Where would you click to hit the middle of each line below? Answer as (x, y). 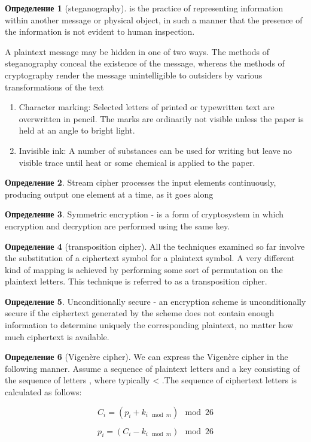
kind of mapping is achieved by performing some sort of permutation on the (144, 269)
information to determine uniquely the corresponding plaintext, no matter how (149, 325)
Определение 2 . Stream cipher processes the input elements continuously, (141, 182)
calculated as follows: (43, 392)
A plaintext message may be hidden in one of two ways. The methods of (137, 51)
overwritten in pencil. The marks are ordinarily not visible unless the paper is (161, 118)
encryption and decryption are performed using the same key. (118, 225)
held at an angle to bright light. (77, 130)
